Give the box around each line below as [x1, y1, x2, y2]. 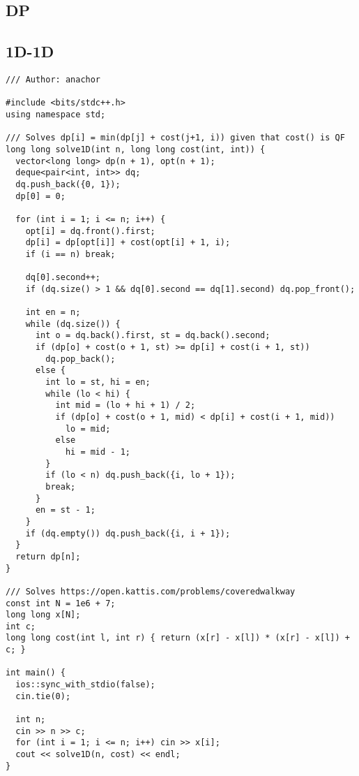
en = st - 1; [35, 505, 96, 515]
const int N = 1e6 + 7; [6, 598, 116, 608]
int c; [6, 621, 36, 631]
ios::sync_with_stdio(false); [15, 680, 155, 690]
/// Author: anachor [6, 74, 101, 85]
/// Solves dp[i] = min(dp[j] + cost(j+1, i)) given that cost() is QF [6, 133, 345, 143]
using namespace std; [6, 109, 106, 119]
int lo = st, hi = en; [45, 377, 151, 388]
